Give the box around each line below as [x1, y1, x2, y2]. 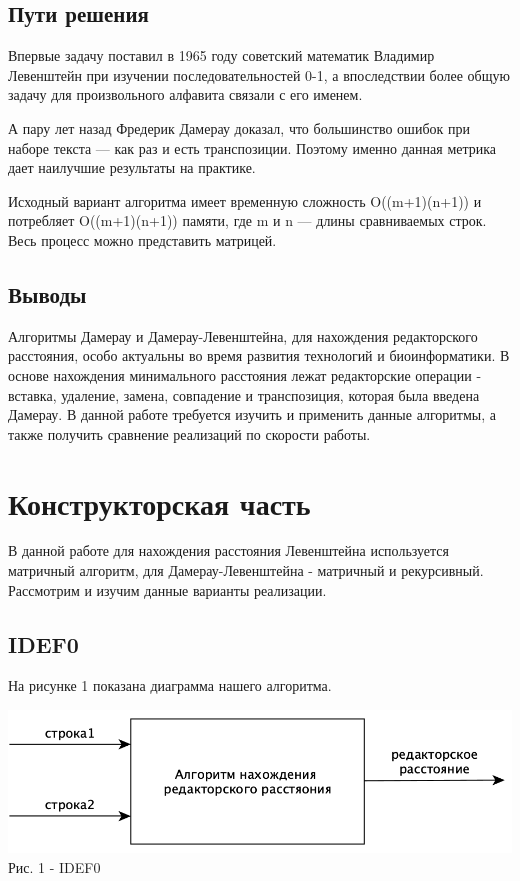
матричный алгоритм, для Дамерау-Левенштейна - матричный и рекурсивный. [8, 560, 484, 581]
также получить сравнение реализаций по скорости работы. [8, 423, 371, 444]
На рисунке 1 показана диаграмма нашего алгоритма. [8, 675, 332, 696]
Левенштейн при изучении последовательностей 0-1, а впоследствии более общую [8, 64, 510, 85]
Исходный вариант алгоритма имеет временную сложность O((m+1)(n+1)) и [8, 190, 482, 211]
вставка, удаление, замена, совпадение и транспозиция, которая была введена [8, 384, 480, 405]
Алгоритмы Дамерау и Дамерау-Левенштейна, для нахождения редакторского [8, 325, 478, 346]
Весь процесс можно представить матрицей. [8, 229, 277, 250]
